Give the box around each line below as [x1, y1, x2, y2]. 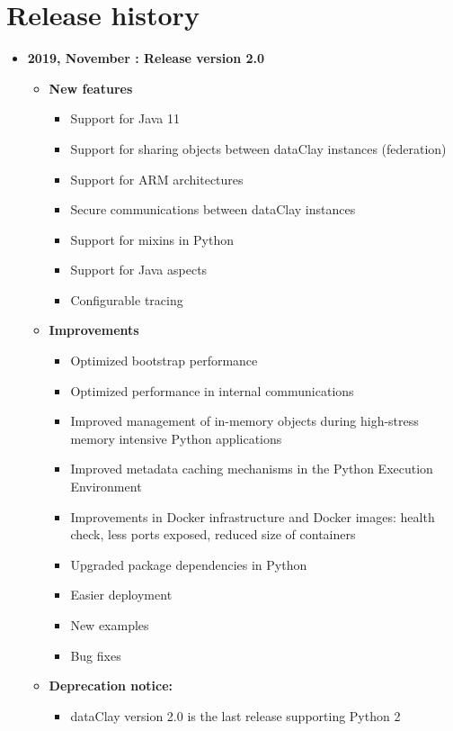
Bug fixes [70, 645, 121, 664]
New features [49, 78, 133, 97]
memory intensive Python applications [70, 429, 282, 447]
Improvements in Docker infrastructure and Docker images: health [70, 507, 435, 526]
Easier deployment [70, 585, 173, 604]
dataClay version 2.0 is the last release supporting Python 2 [70, 706, 401, 725]
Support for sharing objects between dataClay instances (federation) [70, 139, 447, 158]
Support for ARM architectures [70, 169, 244, 188]
